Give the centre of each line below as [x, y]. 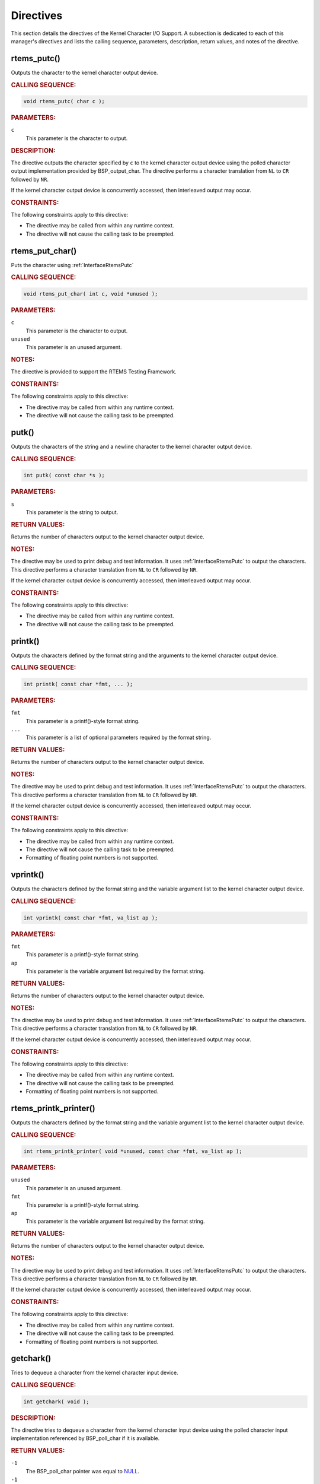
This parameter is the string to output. [72, 512]
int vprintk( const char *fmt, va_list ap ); [91, 918]
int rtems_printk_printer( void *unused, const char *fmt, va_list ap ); [133, 1151]
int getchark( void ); [56, 1401]
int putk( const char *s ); [64, 475]
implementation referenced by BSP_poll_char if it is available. [85, 1438]
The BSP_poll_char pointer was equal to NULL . [82, 1471]
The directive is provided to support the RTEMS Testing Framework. [94, 372]
